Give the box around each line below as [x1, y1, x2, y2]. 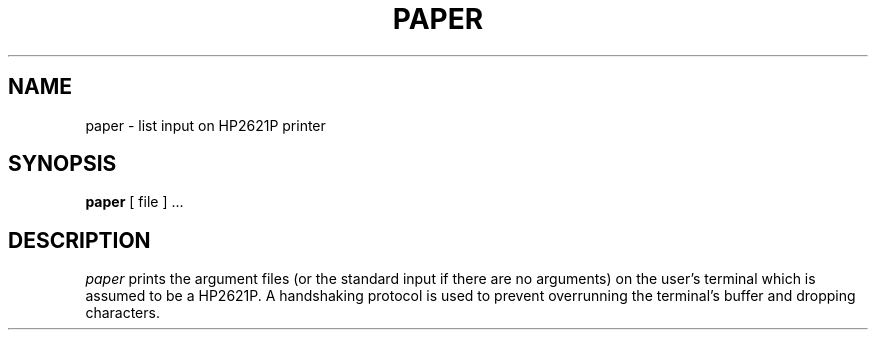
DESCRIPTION [8, 227, 151, 253]
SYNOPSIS [8, 151, 117, 177]
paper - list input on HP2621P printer [85, 116, 326, 134]
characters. [85, 304, 160, 322]
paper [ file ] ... [85, 193, 184, 211]
